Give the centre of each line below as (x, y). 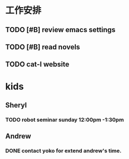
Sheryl (16, 105)
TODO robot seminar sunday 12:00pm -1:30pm (65, 120)
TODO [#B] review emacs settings (60, 29)
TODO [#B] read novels (43, 47)
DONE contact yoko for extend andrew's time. (63, 151)
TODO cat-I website (37, 64)
